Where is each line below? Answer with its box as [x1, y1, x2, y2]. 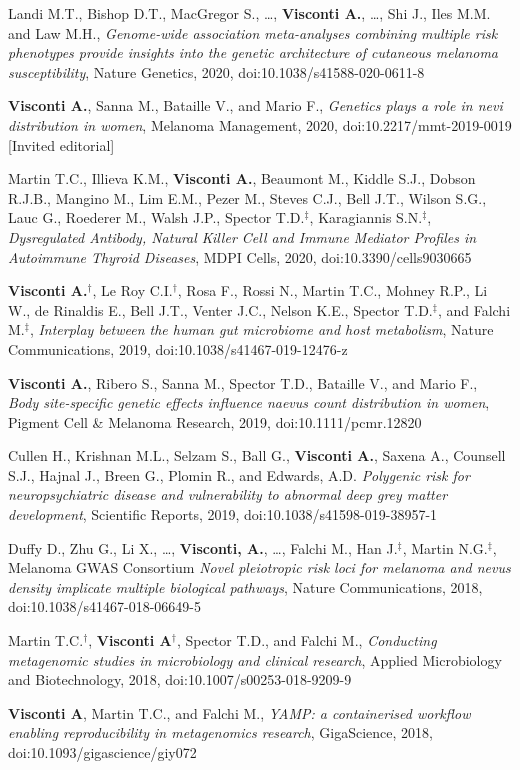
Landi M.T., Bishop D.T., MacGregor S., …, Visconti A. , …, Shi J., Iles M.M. [8, 3, 491, 23]
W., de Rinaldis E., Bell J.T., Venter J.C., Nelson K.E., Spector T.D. [8, 299, 433, 320]
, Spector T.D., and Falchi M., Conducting [176, 630, 437, 651]
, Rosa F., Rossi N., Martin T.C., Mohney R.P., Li [177, 280, 488, 301]
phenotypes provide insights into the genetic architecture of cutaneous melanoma [8, 42, 499, 63]
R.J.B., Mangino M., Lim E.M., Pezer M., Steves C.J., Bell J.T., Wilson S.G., [8, 187, 487, 208]
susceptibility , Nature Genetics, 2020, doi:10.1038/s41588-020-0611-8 [8, 61, 425, 82]
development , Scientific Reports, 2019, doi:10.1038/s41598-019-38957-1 [8, 504, 438, 525]
